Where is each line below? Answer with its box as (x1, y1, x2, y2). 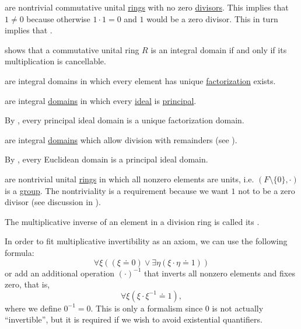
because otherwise (26, 12, 90, 25)
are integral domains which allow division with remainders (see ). (5, 133, 237, 146)
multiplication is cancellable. (5, 55, 106, 67)
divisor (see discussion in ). (5, 196, 101, 208)
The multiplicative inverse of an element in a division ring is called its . (5, 215, 260, 227)
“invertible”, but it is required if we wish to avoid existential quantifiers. (5, 313, 262, 325)
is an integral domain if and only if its (150, 43, 287, 56)
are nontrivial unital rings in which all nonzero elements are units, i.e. (5, 172, 254, 185)
